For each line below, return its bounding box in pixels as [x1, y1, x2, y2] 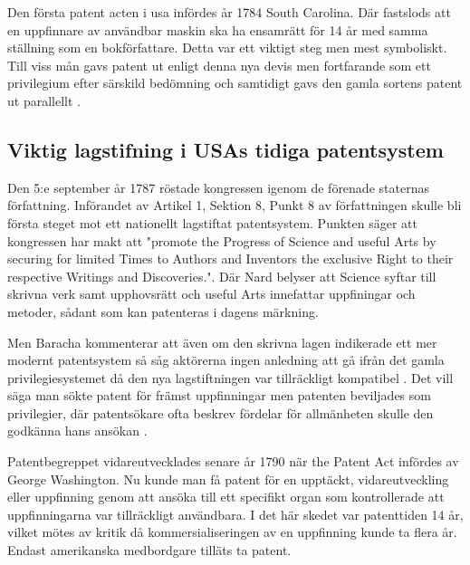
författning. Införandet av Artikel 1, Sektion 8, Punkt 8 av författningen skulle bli [7, 196, 462, 215]
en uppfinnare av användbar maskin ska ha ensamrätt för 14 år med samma [7, 20, 428, 39]
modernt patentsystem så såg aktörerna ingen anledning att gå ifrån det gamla [7, 350, 445, 369]
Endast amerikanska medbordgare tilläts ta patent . [7, 541, 292, 560]
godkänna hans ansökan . [7, 421, 148, 440]
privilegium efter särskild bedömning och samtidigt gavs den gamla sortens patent [7, 73, 463, 92]
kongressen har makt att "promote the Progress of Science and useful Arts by [7, 231, 436, 250]
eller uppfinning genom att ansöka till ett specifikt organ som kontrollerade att [7, 487, 445, 506]
